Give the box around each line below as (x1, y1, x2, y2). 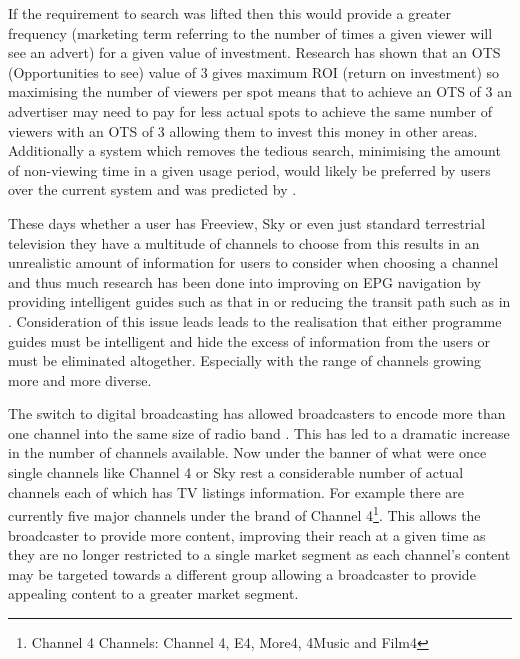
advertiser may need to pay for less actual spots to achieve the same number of (8, 100, 492, 121)
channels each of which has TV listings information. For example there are (8, 481, 465, 502)
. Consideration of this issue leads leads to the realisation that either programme (8, 310, 502, 331)
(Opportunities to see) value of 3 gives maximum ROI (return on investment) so (8, 61, 500, 82)
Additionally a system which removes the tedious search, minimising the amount (8, 140, 501, 161)
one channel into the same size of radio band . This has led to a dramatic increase (8, 422, 510, 443)
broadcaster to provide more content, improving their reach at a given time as (8, 524, 486, 545)
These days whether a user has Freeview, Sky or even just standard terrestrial (8, 212, 486, 233)
